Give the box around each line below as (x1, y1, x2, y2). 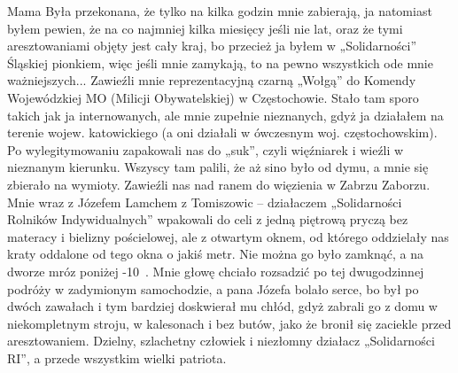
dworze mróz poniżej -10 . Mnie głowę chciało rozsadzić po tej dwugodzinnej (7, 261, 424, 280)
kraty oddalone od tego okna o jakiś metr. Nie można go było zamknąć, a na (7, 245, 423, 263)
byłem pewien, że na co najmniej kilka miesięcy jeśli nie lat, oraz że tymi (7, 19, 403, 37)
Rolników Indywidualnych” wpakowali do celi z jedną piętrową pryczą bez (7, 210, 408, 229)
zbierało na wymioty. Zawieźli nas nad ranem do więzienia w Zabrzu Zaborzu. (7, 175, 431, 193)
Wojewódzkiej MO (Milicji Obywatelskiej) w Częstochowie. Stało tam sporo (7, 88, 419, 106)
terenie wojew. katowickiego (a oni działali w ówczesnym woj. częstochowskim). (7, 123, 438, 142)
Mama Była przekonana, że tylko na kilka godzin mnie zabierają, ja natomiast (7, 2, 432, 19)
